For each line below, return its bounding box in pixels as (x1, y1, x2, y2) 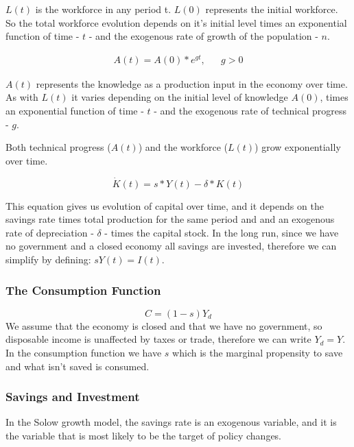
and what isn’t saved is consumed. (5, 359, 150, 373)
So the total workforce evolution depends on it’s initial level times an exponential (5, 15, 347, 29)
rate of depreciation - (5, 225, 94, 239)
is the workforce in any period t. (35, 2, 172, 16)
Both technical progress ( (5, 140, 111, 154)
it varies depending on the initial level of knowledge (71, 90, 288, 104)
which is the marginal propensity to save (172, 346, 343, 360)
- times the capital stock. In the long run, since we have (104, 225, 339, 239)
